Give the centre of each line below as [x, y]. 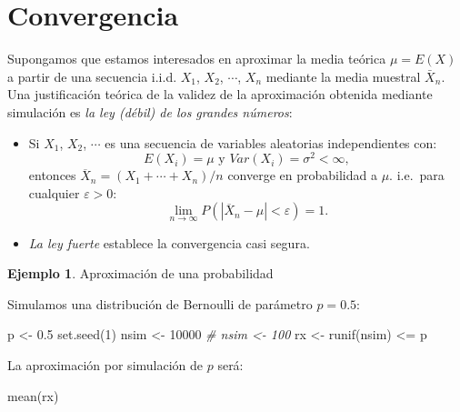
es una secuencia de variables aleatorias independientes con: [271, 142]
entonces [52, 175]
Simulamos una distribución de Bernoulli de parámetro [160, 303]
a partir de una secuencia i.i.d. [92, 76]
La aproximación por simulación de [105, 364]
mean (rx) [33, 395]
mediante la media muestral [343, 76]
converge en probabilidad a [302, 175]
